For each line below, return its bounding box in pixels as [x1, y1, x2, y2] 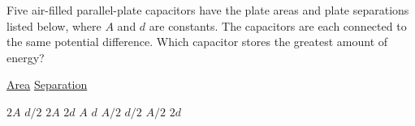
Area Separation [6, 76, 88, 93]
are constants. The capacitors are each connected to [149, 17, 407, 34]
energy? [6, 48, 45, 65]
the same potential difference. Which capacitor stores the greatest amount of [6, 33, 388, 50]
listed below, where [6, 17, 102, 34]
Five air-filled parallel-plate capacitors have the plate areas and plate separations [6, 2, 409, 18]
